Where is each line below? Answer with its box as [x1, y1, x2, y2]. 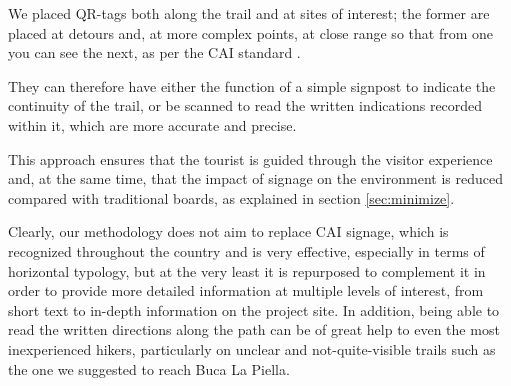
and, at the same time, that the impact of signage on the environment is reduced [8, 168, 503, 189]
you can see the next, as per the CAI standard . [8, 42, 301, 63]
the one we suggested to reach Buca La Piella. [8, 358, 290, 379]
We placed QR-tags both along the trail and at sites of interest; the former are [8, 3, 490, 23]
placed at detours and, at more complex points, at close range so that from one [8, 22, 493, 43]
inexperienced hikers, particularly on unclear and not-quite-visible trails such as [8, 338, 496, 359]
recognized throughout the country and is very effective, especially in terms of [8, 240, 485, 261]
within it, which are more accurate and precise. [8, 114, 297, 135]
